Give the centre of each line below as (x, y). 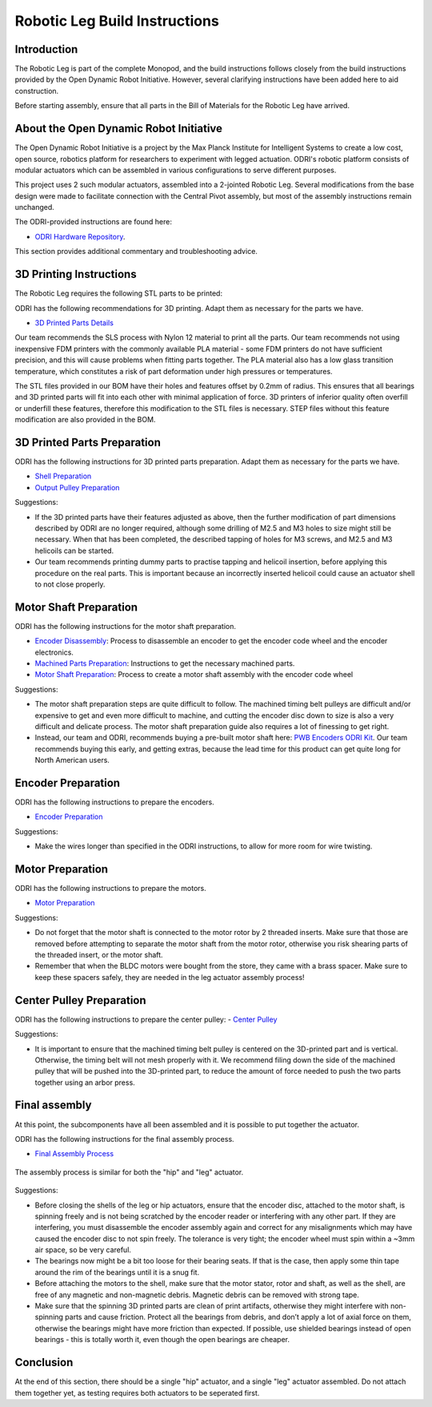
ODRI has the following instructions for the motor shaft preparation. (125, 626)
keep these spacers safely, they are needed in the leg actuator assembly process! (170, 977)
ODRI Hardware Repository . (80, 236)
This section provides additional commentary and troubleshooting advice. (136, 252)
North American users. (72, 760)
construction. (37, 91)
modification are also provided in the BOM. (85, 420)
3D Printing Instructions (76, 274)
